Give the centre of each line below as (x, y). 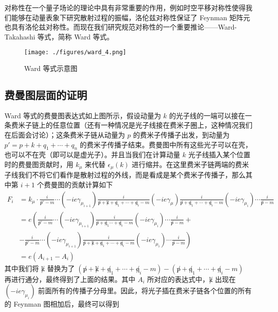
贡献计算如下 (92, 185)
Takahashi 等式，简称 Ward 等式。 (59, 36)
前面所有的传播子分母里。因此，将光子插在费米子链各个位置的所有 (145, 291)
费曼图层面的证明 (46, 95)
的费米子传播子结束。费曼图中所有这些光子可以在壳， (166, 144)
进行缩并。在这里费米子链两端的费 (187, 164)
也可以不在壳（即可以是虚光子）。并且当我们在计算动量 (92, 155)
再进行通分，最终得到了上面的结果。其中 (70, 279)
